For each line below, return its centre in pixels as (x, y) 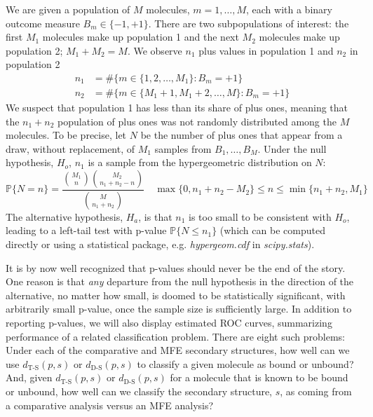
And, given (29, 377)
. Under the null (292, 148)
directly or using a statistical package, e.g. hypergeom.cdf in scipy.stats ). (160, 244)
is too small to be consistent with (260, 216)
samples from (183, 148)
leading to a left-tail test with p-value (86, 230)
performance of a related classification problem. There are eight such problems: (175, 336)
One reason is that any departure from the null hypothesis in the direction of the (180, 281)
